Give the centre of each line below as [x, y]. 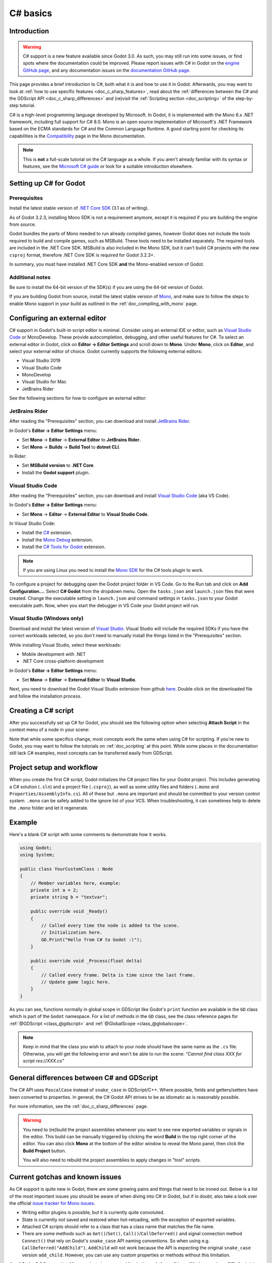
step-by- [244, 98]
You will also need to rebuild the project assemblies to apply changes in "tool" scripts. [112, 1160]
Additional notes [30, 277]
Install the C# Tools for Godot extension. [64, 547]
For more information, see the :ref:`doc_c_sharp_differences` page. [79, 1106]
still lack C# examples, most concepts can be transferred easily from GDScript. [91, 753]
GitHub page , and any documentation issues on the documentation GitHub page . [107, 70]
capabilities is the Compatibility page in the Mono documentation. [77, 136]
